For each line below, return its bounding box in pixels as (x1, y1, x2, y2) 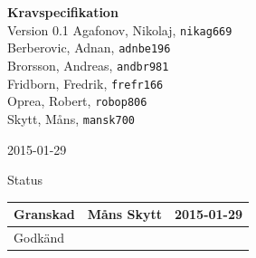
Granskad (14, 205, 75, 224)
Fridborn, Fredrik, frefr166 (7, 73, 164, 92)
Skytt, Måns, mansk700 (7, 109, 135, 128)
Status (7, 170, 43, 189)
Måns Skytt (87, 205, 162, 224)
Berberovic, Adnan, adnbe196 (7, 38, 171, 57)
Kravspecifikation (7, 3, 119, 21)
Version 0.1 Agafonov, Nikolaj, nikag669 (7, 20, 232, 39)
